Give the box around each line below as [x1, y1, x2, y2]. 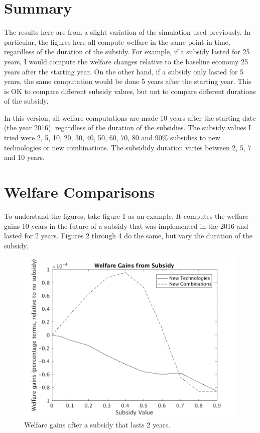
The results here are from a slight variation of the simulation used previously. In [4, 27, 251, 37]
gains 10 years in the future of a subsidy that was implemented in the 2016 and [4, 220, 248, 231]
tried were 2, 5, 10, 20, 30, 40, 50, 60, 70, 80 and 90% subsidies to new [4, 132, 220, 143]
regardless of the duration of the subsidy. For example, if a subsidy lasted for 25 [4, 46, 250, 57]
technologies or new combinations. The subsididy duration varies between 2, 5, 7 [4, 142, 251, 152]
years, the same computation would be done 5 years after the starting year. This [4, 76, 251, 86]
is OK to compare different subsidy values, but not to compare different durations [4, 85, 256, 96]
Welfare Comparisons [4, 182, 155, 202]
